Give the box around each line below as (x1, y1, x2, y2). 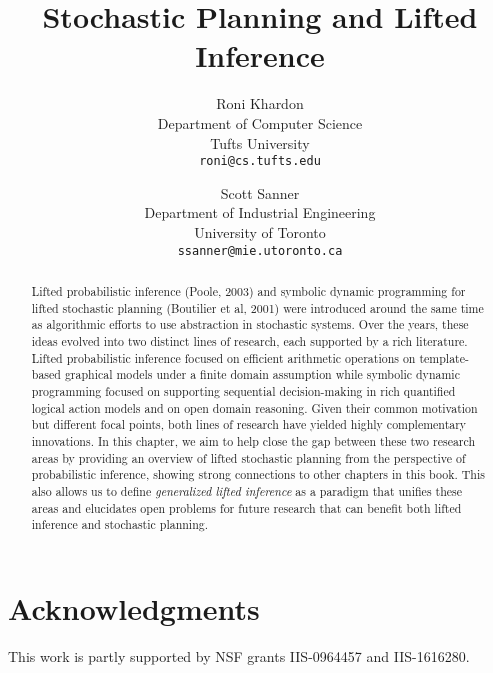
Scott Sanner (220, 182, 300, 203)
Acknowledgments (8, 587, 260, 628)
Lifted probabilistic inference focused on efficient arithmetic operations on (31, 349, 416, 366)
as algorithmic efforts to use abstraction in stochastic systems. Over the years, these (31, 316, 469, 333)
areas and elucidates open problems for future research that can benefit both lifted (31, 499, 462, 516)
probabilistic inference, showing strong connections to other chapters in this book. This (31, 466, 485, 483)
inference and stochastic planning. (31, 516, 209, 533)
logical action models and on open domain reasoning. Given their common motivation (31, 399, 478, 416)
